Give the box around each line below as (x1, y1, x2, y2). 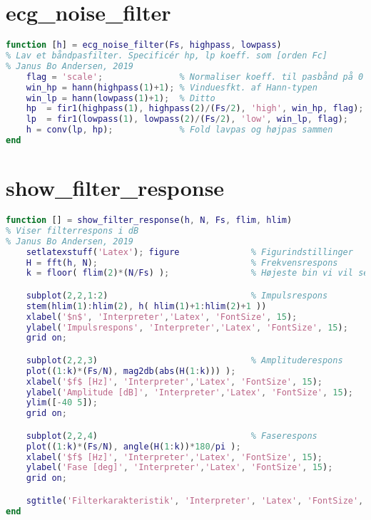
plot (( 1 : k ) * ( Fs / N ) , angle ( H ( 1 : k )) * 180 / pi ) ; (26, 441, 241, 452)
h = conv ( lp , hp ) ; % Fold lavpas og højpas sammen (26, 125, 333, 135)
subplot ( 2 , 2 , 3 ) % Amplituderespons (26, 355, 343, 365)
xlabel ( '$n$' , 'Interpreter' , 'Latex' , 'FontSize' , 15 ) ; (26, 311, 298, 322)
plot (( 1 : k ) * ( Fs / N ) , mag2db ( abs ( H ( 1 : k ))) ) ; (26, 365, 236, 376)
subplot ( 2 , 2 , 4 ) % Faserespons (26, 430, 317, 441)
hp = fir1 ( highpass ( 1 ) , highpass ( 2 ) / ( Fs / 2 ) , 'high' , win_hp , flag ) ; (26, 103, 364, 114)
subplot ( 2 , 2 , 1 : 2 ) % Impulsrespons (26, 290, 328, 301)
